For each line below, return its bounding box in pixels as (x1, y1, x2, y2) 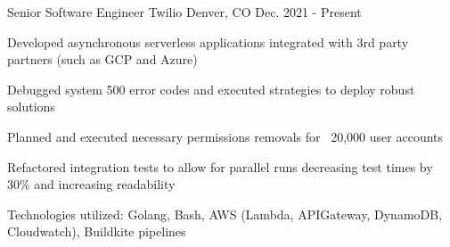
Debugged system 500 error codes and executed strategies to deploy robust (7, 79, 415, 98)
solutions (7, 97, 55, 116)
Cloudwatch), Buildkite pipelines (7, 222, 186, 241)
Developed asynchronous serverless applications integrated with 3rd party (7, 32, 409, 51)
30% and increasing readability (7, 175, 176, 193)
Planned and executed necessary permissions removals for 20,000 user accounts (7, 127, 444, 145)
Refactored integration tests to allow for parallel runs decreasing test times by (7, 157, 433, 176)
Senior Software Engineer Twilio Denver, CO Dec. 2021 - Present (7, 3, 362, 21)
